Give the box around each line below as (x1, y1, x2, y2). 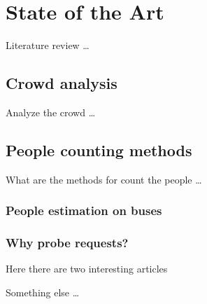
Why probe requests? (6, 234, 129, 251)
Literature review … (6, 38, 90, 53)
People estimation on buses (6, 202, 162, 219)
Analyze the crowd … (6, 104, 96, 119)
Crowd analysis (6, 72, 117, 94)
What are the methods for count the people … (6, 172, 202, 186)
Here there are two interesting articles (6, 261, 168, 276)
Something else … (6, 284, 80, 299)
